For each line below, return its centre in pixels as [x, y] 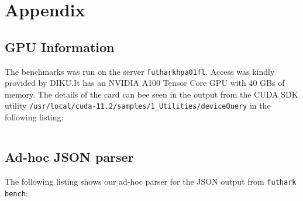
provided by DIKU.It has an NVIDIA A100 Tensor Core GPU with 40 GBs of [145, 83]
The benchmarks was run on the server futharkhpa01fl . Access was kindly [140, 71]
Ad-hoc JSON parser [69, 157]
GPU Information [60, 46]
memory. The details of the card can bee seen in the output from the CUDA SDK [151, 94]
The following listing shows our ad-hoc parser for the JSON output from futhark [151, 181]
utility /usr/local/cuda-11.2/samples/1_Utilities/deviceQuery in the [138, 105]
